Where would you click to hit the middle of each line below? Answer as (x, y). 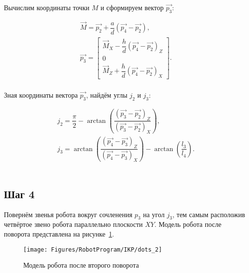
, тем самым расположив (209, 214)
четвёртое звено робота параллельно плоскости (73, 224)
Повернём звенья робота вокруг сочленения (68, 214)
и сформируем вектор (132, 7)
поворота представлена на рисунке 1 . (59, 234)
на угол (154, 214)
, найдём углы (107, 94)
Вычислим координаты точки (47, 7)
